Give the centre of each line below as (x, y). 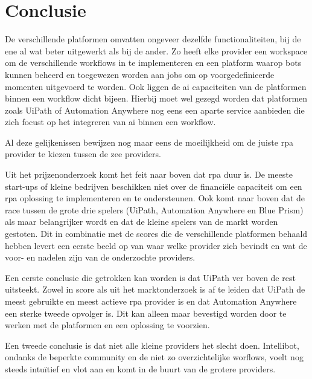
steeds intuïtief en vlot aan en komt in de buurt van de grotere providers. (140, 368)
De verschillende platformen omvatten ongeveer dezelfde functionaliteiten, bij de (153, 39)
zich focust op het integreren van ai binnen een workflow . (110, 122)
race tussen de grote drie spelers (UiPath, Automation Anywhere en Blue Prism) (154, 209)
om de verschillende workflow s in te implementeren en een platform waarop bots (153, 63)
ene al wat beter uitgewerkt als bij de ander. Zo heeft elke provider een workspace (156, 50)
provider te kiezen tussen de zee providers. (83, 154)
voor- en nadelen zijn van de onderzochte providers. (100, 257)
